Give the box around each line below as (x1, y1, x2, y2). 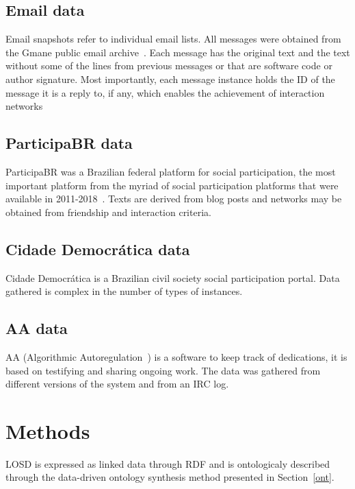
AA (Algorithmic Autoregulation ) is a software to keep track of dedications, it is (5, 349, 347, 363)
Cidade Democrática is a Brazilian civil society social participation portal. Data (5, 270, 340, 285)
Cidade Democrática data (5, 238, 190, 259)
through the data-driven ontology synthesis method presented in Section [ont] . (5, 470, 334, 484)
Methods (5, 416, 90, 444)
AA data (5, 318, 68, 339)
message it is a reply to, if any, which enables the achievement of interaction (5, 85, 325, 99)
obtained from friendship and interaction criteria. (5, 204, 211, 219)
